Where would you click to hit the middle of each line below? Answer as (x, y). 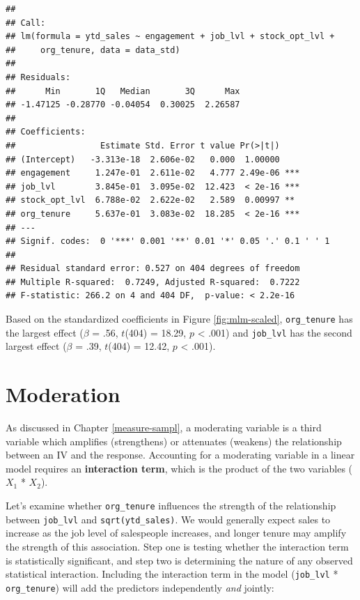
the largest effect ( (45, 332)
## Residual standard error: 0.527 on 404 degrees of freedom (153, 269)
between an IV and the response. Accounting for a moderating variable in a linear (180, 455)
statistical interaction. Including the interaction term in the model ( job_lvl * (172, 574)
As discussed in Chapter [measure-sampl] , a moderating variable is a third (164, 428)
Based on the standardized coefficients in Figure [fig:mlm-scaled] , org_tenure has (179, 319)
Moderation (63, 394)
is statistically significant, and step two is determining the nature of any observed (179, 560)
